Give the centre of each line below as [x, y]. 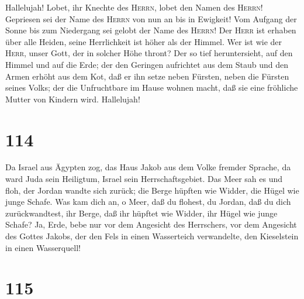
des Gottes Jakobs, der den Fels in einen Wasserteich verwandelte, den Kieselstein [152, 236]
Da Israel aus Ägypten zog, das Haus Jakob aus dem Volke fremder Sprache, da [148, 167]
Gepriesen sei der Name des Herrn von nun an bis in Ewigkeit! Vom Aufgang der [151, 18]
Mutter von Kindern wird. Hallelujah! [73, 99]
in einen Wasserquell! [43, 247]
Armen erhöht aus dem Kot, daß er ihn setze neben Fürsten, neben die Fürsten [147, 76]
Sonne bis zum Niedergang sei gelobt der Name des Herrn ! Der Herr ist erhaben [151, 30]
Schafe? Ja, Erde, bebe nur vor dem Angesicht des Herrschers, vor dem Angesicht [151, 224]
